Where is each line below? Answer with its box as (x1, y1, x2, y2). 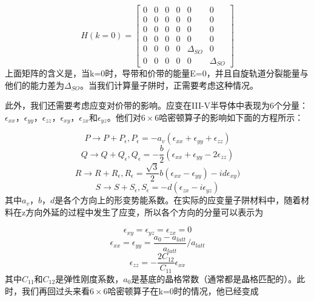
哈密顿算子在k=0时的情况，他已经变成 (107, 284, 259, 297)
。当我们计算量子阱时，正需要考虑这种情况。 (79, 78, 258, 91)
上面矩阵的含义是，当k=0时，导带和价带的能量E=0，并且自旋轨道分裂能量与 (5, 67, 309, 79)
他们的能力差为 (5, 78, 64, 91)
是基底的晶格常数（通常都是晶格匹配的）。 (131, 272, 297, 285)
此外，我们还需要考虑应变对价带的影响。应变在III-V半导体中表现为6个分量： (5, 99, 309, 112)
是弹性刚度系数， (55, 272, 124, 285)
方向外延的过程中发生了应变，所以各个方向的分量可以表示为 (25, 205, 264, 218)
